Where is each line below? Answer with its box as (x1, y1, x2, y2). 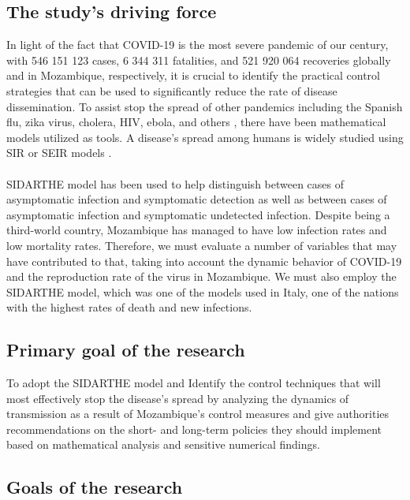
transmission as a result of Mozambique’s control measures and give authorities (6, 405, 389, 422)
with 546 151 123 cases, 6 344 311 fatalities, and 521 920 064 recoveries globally (6, 51, 391, 68)
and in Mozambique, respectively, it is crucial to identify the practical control (6, 67, 380, 84)
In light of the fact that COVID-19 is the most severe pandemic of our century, (6, 36, 389, 53)
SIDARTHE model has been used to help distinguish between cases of (6, 175, 345, 192)
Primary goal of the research (6, 338, 245, 362)
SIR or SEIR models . (6, 144, 112, 161)
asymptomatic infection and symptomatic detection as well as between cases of (6, 191, 387, 207)
